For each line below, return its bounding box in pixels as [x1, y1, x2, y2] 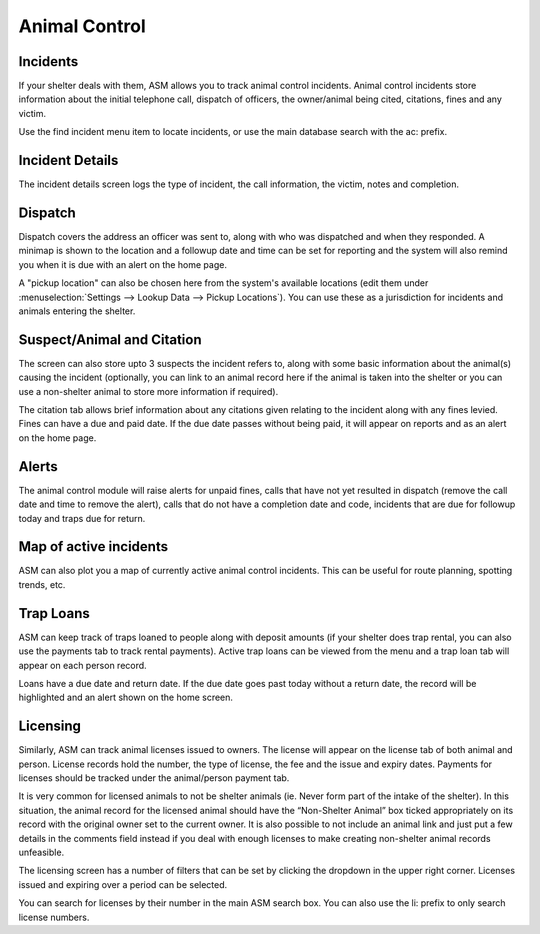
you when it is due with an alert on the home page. [18, 258, 227, 270]
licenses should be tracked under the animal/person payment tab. [18, 772, 290, 784]
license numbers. [18, 911, 90, 923]
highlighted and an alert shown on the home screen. [18, 691, 234, 704]
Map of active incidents [18, 538, 169, 555]
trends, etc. [18, 578, 66, 590]
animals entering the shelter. [18, 305, 136, 317]
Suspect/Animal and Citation [18, 331, 202, 348]
